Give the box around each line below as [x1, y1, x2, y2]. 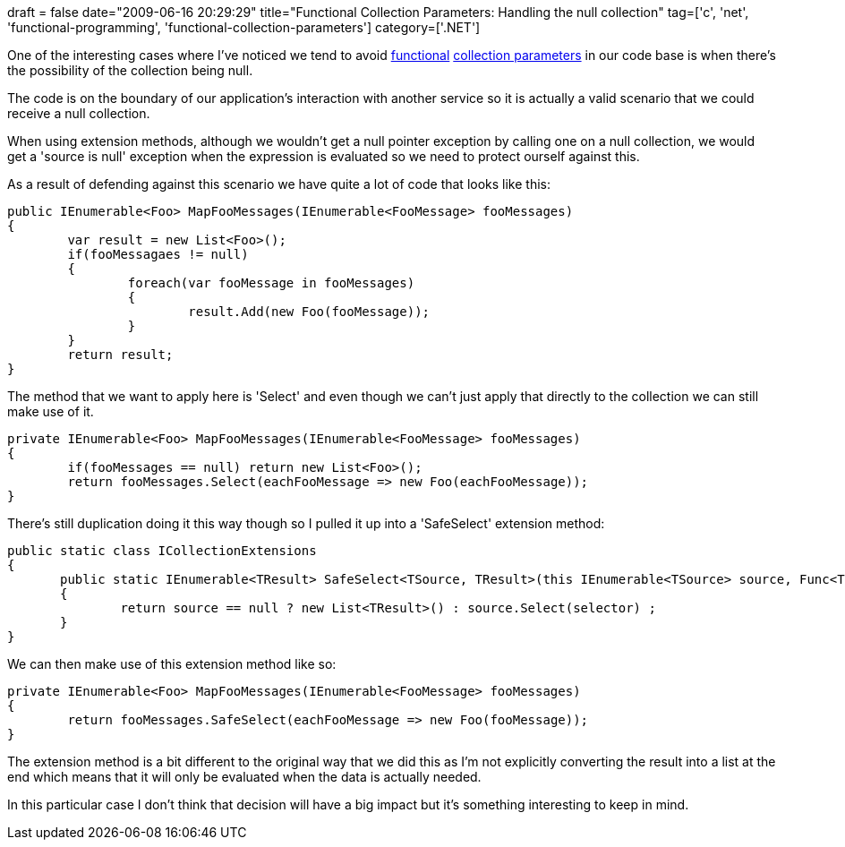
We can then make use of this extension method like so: [7, 656, 337, 672]
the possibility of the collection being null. [7, 63, 253, 78]
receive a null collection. [7, 106, 150, 121]
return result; [67, 347, 174, 362]
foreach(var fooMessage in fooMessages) [127, 276, 415, 290]
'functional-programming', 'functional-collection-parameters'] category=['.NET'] [7, 20, 481, 35]
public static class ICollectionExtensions [7, 543, 317, 558]
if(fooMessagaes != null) [67, 247, 249, 261]
